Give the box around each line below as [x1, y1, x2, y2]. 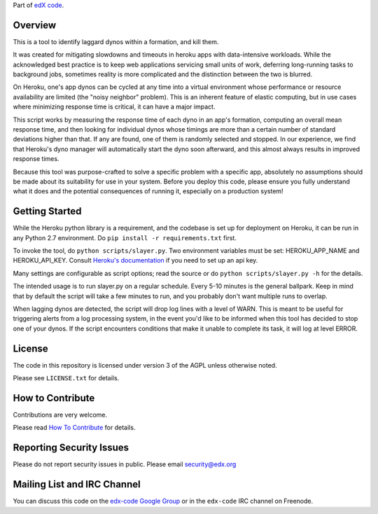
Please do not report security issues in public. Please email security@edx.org [13, 460, 237, 468]
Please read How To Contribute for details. [13, 424, 136, 432]
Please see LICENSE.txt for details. [13, 374, 120, 382]
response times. [13, 155, 59, 163]
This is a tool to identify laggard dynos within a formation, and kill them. [13, 37, 219, 46]
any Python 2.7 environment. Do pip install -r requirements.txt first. [13, 233, 237, 242]
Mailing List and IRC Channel [13, 478, 141, 490]
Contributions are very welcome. [13, 410, 108, 419]
